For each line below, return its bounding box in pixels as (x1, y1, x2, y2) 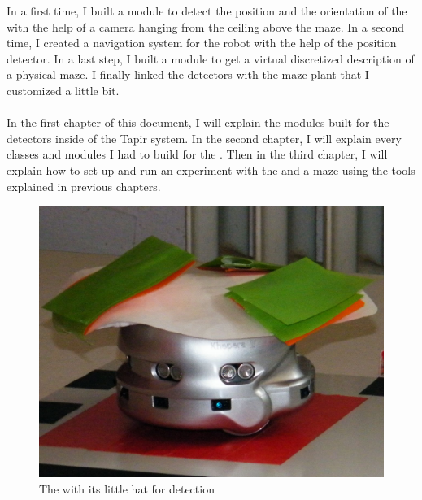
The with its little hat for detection (39, 480, 215, 497)
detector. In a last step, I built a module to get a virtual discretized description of (7, 50, 415, 67)
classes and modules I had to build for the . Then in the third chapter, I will (7, 146, 388, 163)
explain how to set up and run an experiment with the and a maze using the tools (7, 161, 415, 178)
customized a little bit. (7, 81, 120, 98)
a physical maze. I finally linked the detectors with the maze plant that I (7, 66, 369, 83)
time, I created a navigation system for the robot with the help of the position (7, 34, 397, 51)
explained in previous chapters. (7, 177, 161, 194)
